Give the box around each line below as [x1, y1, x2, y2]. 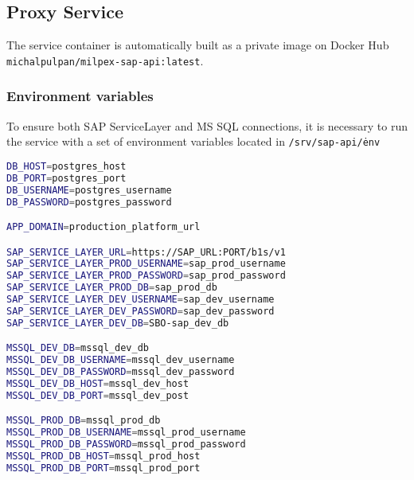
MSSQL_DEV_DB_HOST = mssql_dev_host [6, 378, 189, 390]
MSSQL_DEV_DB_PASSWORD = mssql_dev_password [6, 366, 235, 378]
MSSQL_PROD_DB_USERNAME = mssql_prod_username [6, 427, 246, 439]
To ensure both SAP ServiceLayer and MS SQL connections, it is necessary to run [6, 117, 408, 134]
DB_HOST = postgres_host [6, 160, 127, 172]
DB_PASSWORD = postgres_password [6, 196, 172, 208]
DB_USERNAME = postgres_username [6, 184, 172, 196]
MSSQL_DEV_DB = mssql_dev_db [6, 342, 149, 354]
